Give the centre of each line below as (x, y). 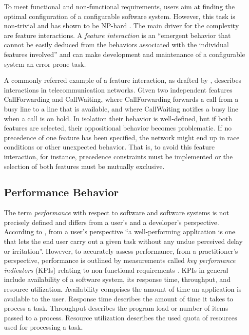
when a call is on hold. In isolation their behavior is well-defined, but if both (118, 118)
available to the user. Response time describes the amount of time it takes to (119, 298)
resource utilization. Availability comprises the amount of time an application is (123, 289)
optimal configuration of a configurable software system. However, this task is (120, 16)
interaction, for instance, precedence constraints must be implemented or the (118, 156)
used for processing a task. (43, 327)
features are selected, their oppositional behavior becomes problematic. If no (118, 128)
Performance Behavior (61, 192)
